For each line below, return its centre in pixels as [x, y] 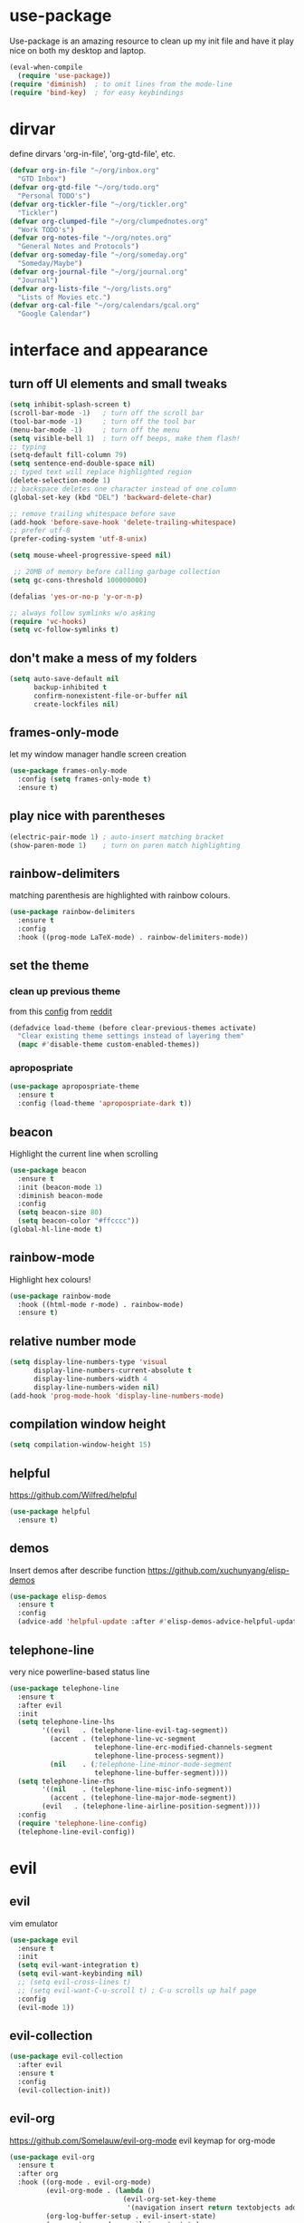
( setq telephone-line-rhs [66, 1781]
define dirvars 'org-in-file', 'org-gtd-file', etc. [92, 154]
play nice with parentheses [87, 816]
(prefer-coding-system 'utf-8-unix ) [78, 539]
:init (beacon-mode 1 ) [60, 1187]
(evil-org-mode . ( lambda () [100, 2191]
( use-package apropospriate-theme [75, 1087]
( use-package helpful [50, 1512]
